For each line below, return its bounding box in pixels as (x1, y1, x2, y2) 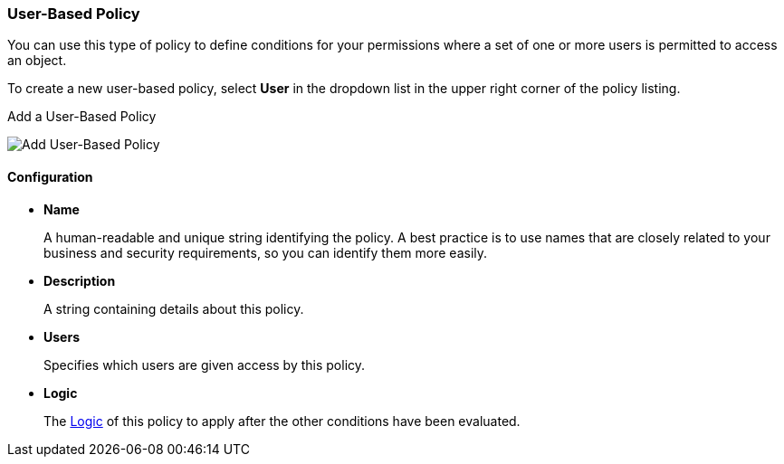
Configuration (7, 168, 93, 185)
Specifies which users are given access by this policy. (43, 356, 366, 373)
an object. (7, 52, 67, 69)
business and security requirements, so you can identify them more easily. (43, 244, 488, 260)
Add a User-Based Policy (7, 109, 157, 125)
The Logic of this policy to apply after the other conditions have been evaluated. (43, 412, 521, 429)
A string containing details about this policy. (43, 300, 304, 317)
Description (43, 272, 116, 289)
